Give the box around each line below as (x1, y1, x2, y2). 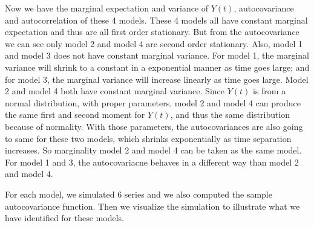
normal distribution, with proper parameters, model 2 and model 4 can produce (5, 96, 301, 109)
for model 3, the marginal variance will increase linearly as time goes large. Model (5, 73, 309, 85)
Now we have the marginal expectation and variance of (5, 2, 209, 14)
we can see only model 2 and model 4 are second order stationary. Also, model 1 (5, 37, 303, 50)
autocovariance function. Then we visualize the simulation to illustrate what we (5, 199, 300, 212)
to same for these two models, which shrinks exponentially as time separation (5, 132, 292, 144)
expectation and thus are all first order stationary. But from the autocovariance (5, 25, 299, 38)
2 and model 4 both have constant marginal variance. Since (5, 85, 224, 97)
